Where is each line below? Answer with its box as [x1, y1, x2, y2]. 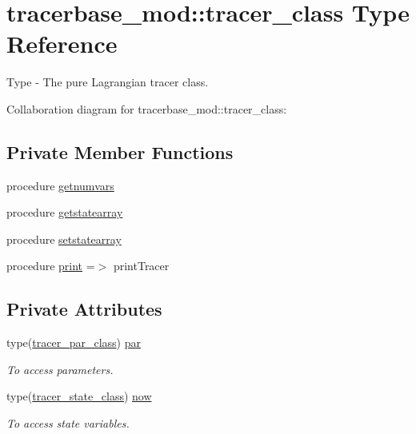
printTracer [113, 257, 170, 274]
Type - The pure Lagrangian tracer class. [6, 74, 209, 90]
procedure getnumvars [6, 177, 114, 193]
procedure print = [6, 257, 95, 274]
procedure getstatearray [6, 204, 123, 221]
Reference [6, 27, 118, 60]
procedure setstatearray [6, 230, 122, 247]
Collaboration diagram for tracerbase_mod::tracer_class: [6, 100, 287, 117]
